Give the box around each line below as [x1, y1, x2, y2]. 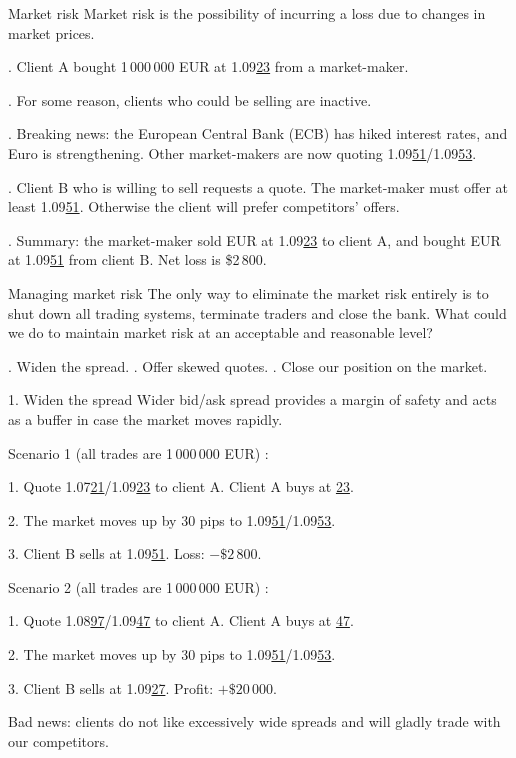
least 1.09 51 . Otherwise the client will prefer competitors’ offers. [8, 196, 400, 217]
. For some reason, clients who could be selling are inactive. [8, 89, 372, 110]
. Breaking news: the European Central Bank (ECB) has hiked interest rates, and [8, 123, 508, 144]
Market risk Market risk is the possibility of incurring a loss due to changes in [8, 3, 486, 23]
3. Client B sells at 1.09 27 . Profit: [8, 677, 214, 698]
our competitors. [8, 730, 109, 751]
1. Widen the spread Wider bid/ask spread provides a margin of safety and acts [8, 389, 497, 410]
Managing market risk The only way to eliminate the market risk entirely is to [8, 282, 489, 303]
